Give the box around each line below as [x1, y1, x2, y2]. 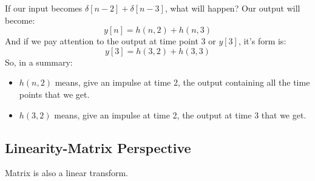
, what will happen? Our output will [164, 2, 300, 14]
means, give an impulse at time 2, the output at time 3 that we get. [54, 108, 307, 121]
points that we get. [19, 87, 90, 100]
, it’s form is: [238, 35, 286, 47]
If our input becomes [5, 2, 83, 14]
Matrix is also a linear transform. [5, 166, 129, 179]
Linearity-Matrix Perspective [5, 138, 191, 157]
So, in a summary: [5, 55, 73, 68]
